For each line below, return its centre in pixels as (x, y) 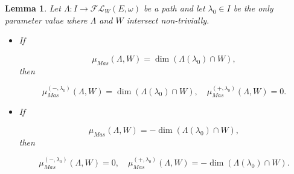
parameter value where (46, 20)
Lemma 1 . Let (33, 8)
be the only (253, 8)
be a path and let (174, 8)
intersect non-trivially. (168, 20)
